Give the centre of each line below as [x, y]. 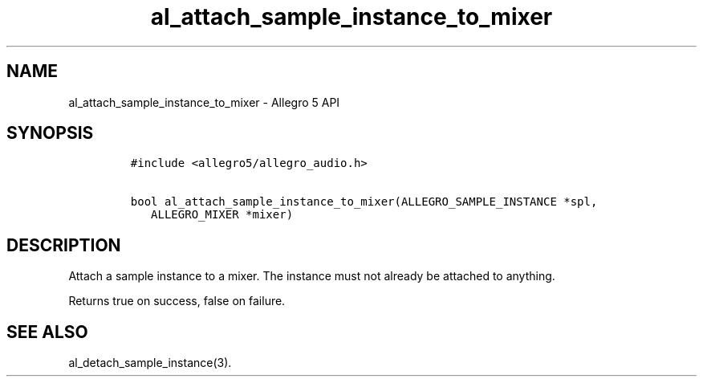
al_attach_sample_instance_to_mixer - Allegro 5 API [204, 102]
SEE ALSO [47, 332]
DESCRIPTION [64, 245]
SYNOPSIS [50, 133]
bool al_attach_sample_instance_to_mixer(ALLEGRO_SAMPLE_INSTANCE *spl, [364, 202]
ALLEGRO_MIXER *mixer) [222, 215]
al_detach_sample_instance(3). [150, 363]
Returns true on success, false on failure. [177, 301]
